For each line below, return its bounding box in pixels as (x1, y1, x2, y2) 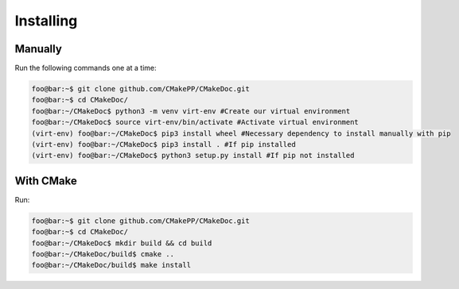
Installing (14, 12, 78, 29)
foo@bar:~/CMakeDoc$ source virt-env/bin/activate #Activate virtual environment (31, 118, 360, 127)
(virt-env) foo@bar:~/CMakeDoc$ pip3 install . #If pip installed (31, 140, 296, 148)
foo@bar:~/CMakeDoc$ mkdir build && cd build (31, 238, 212, 248)
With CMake (14, 174, 77, 187)
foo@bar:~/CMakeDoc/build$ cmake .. (31, 250, 175, 259)
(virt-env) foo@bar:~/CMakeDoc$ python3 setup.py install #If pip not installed (31, 151, 355, 160)
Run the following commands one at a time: (14, 64, 157, 73)
